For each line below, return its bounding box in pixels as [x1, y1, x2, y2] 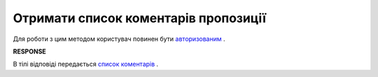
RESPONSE [13, 47, 47, 55]
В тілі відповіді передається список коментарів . [13, 60, 159, 69]
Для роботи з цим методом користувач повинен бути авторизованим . [13, 35, 225, 43]
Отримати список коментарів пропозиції [13, 10, 266, 26]
